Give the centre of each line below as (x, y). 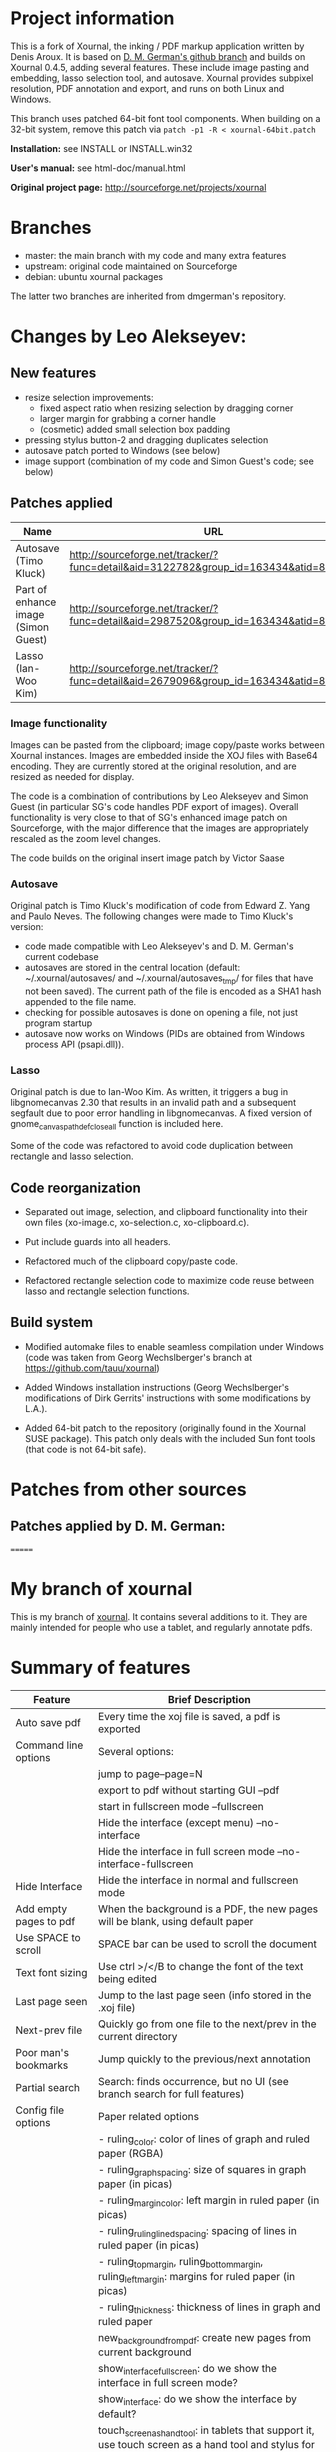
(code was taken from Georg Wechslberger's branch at (138, 1357)
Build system (51, 1322)
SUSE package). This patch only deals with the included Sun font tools (170, 1438)
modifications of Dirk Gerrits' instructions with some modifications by (168, 1398)
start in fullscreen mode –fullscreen (181, 1806)
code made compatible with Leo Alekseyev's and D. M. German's (159, 946)
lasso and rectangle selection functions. (107, 1291)
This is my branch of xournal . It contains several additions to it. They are (159, 1616)
